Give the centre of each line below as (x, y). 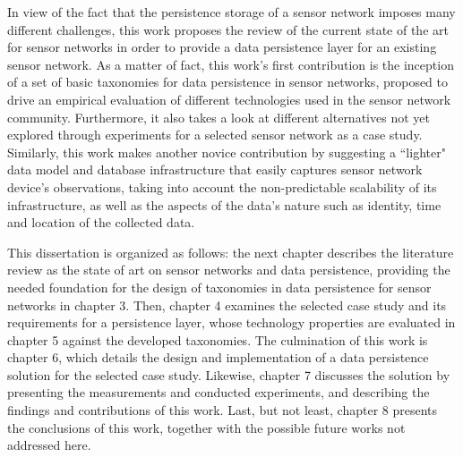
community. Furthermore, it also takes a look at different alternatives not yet (219, 117)
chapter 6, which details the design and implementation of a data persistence (218, 357)
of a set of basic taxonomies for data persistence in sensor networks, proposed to (228, 82)
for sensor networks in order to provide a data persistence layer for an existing (222, 47)
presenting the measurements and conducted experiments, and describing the (219, 392)
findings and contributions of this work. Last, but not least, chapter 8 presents (223, 410)
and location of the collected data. (101, 222)
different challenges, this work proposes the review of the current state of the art (228, 29)
